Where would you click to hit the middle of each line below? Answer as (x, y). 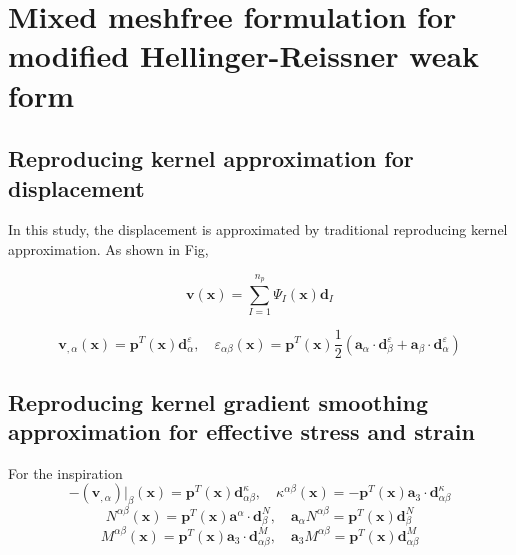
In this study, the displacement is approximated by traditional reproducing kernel (258, 229)
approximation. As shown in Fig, (108, 248)
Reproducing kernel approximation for (211, 158)
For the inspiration (65, 472)
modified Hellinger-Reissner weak (244, 55)
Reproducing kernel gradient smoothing (218, 401)
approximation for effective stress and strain (241, 430)
